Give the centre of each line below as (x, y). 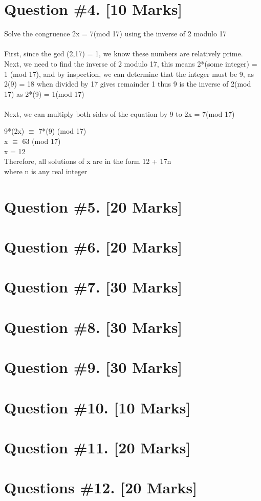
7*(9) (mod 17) (62, 131)
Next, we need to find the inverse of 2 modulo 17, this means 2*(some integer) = (131, 63)
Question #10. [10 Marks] (97, 407)
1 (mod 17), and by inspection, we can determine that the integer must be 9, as (129, 74)
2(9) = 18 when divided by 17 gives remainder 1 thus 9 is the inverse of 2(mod (128, 84)
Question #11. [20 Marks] (97, 447)
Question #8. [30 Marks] (93, 327)
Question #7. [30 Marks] (93, 287)
